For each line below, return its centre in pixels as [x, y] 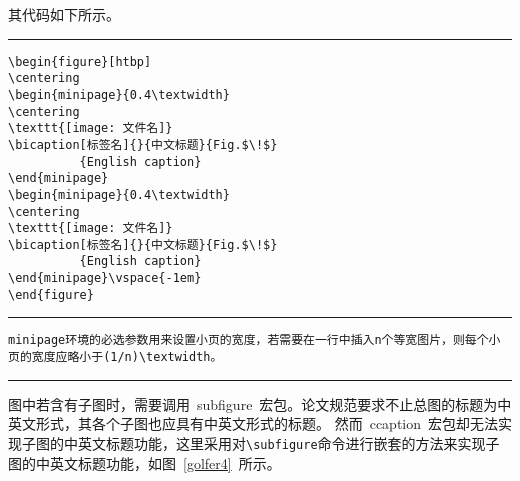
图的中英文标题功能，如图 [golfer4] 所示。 [144, 462]
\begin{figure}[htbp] [80, 61]
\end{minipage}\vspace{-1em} [105, 278]
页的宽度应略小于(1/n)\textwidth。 [115, 357]
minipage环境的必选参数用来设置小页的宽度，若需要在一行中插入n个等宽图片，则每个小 [254, 340]
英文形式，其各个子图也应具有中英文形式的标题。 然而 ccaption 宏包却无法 [253, 423]
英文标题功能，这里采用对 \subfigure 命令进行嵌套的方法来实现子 [288, 442]
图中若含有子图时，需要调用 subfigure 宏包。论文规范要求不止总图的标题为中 [260, 403]
